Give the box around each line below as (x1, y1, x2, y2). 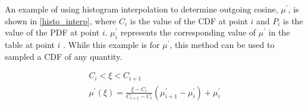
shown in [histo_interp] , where (5, 14, 117, 27)
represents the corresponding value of (120, 26, 256, 38)
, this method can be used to (169, 38, 275, 50)
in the (268, 26, 290, 38)
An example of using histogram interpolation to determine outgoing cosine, (5, 3, 278, 15)
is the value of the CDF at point (130, 14, 248, 27)
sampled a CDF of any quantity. (5, 50, 122, 62)
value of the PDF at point (5, 26, 100, 38)
